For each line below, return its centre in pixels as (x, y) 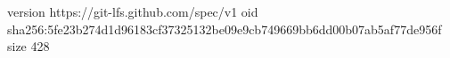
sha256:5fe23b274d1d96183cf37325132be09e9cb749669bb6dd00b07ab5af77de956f (225, 29)
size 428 (29, 46)
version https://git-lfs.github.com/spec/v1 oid (133, 11)
